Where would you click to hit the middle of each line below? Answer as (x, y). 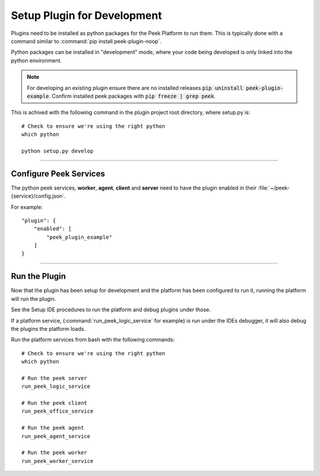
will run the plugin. (33, 298)
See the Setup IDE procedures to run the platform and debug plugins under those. (111, 310)
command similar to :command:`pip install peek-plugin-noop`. (86, 41)
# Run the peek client (55, 403)
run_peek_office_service (57, 411)
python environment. (36, 60)
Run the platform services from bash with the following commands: (93, 340)
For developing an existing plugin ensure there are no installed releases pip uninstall (135, 88)
